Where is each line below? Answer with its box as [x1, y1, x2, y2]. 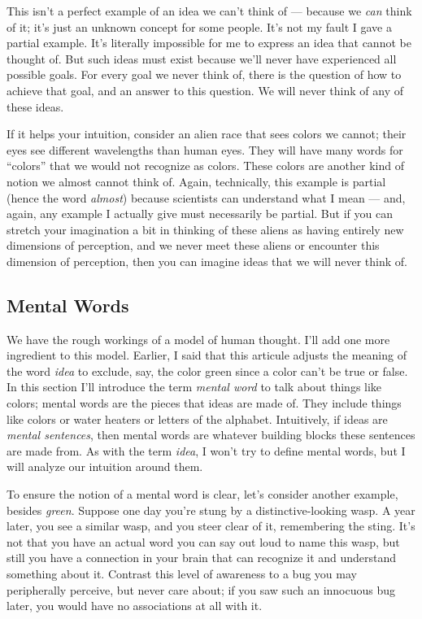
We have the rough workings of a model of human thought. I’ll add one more [7, 330, 390, 347]
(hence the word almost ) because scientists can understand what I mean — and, [7, 189, 406, 206]
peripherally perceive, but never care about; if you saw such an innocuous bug [7, 581, 396, 598]
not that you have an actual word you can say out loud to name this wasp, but [7, 533, 400, 550]
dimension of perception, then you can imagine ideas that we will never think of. [7, 252, 407, 269]
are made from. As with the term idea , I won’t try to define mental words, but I [7, 442, 406, 459]
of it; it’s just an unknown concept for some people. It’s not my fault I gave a [7, 18, 392, 35]
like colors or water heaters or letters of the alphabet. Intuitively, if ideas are [7, 410, 388, 427]
